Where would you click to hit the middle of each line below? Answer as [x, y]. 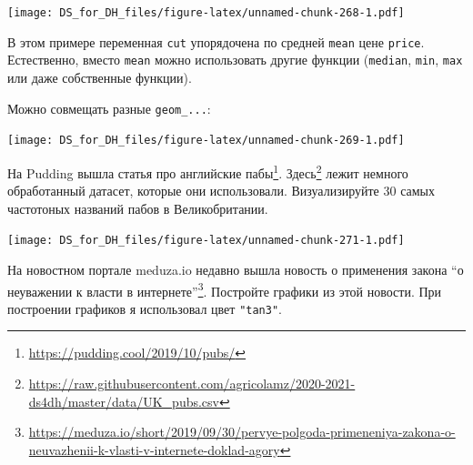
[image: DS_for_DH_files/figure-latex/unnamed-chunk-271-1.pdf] [206, 241]
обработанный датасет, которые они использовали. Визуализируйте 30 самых [221, 191]
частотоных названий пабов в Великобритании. [138, 208]
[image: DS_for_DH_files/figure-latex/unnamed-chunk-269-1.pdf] [206, 141]
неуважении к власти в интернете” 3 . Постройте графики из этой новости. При [225, 289]
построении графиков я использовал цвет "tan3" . [145, 308]
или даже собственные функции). [100, 77]
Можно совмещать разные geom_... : [109, 108]
